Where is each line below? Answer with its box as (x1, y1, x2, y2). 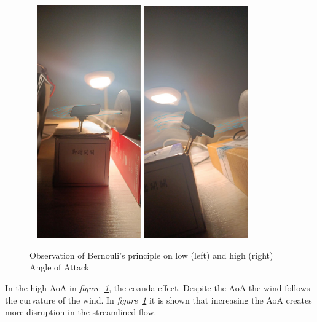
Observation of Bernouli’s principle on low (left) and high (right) (29, 248, 273, 261)
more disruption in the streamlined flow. (5, 305, 157, 318)
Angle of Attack (29, 261, 90, 273)
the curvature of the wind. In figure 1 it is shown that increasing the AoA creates (5, 293, 312, 306)
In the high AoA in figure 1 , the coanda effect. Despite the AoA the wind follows (5, 281, 310, 294)
